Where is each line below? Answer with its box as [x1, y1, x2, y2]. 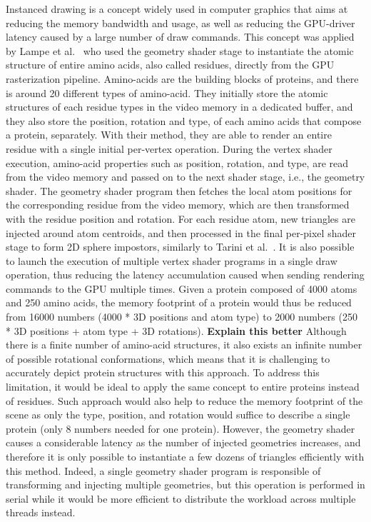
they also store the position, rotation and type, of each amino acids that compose [6, 113, 362, 128]
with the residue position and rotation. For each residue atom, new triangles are [6, 211, 355, 226]
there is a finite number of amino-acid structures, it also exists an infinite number [6, 337, 362, 352]
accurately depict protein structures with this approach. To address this [6, 365, 320, 380]
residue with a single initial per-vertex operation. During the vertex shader [6, 141, 332, 156]
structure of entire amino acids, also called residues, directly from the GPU [6, 57, 335, 72]
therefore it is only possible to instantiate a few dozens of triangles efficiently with [6, 449, 365, 463]
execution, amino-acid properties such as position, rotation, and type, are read [6, 155, 349, 170]
